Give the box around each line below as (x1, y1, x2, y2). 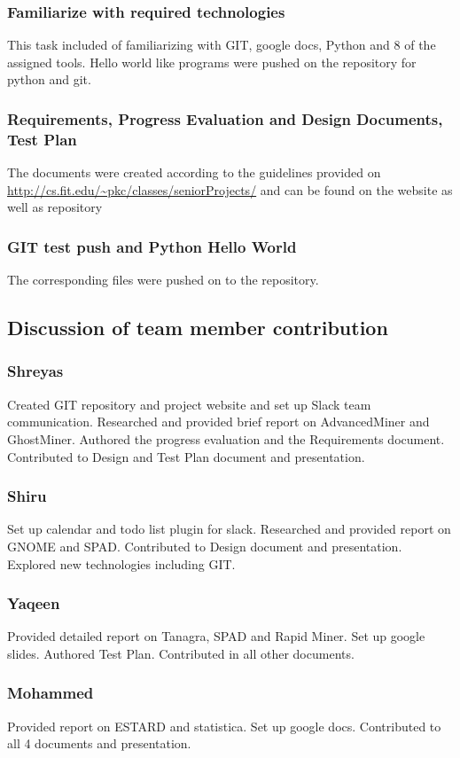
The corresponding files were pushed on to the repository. (7, 270, 319, 289)
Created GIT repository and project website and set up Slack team (7, 395, 371, 413)
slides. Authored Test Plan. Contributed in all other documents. (7, 644, 355, 662)
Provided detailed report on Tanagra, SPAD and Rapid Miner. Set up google (7, 627, 425, 645)
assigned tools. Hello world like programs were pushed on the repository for (7, 52, 417, 71)
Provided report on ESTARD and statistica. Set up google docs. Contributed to (7, 716, 441, 735)
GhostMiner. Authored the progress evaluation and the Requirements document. (7, 429, 445, 448)
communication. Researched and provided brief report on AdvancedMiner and (7, 412, 430, 431)
